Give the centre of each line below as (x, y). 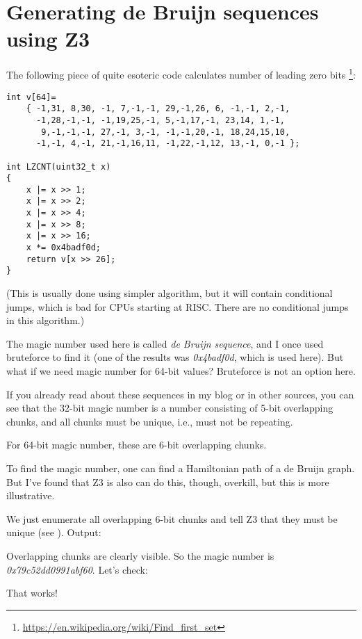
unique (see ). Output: (54, 532)
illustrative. (31, 495)
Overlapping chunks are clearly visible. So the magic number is (140, 555)
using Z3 (48, 39)
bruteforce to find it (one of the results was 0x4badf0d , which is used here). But (175, 357)
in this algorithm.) (46, 320)
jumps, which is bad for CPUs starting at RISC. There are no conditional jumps (178, 306)
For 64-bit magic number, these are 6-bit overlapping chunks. (137, 445)
